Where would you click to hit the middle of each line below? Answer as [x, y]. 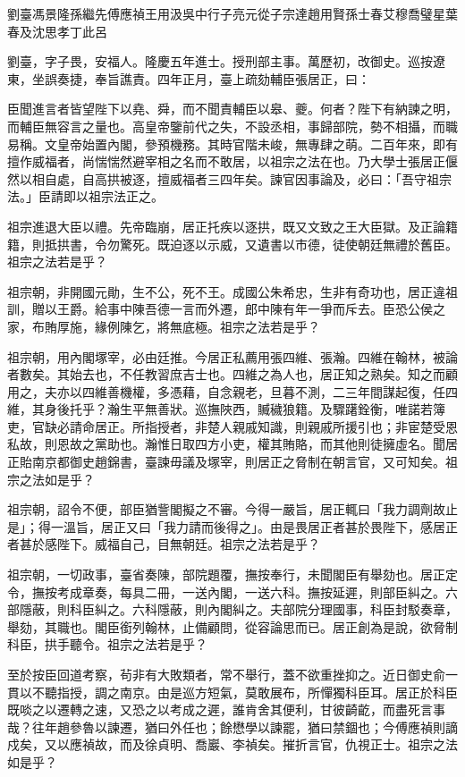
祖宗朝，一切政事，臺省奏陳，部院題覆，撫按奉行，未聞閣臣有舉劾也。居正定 [232, 574]
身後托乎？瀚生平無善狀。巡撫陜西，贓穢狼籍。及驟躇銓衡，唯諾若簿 [245, 409]
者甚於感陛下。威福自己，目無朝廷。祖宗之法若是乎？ [164, 544]
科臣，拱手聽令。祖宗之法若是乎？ [107, 644]
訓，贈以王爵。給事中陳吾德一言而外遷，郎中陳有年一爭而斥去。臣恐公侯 [220, 309]
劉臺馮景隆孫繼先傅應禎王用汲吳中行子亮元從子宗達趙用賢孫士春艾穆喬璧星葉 [232, 13]
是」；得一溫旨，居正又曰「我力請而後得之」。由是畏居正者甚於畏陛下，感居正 [232, 526]
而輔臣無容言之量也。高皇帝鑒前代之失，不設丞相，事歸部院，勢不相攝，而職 [232, 126]
